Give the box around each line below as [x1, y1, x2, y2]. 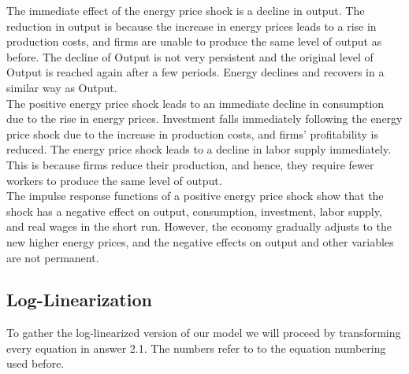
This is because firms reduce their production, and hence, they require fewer [6, 156, 374, 172]
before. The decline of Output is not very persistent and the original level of [6, 48, 374, 65]
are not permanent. [6, 249, 99, 265]
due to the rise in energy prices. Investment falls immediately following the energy [6, 110, 403, 127]
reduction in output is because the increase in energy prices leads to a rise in [6, 17, 377, 34]
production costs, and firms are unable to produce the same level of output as [6, 33, 382, 50]
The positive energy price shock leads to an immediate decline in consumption [6, 94, 385, 111]
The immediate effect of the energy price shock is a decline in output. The [6, 2, 365, 18]
